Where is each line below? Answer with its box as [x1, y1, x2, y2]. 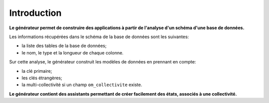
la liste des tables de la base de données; [21, 43, 107, 49]
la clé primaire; [21, 68, 52, 74]
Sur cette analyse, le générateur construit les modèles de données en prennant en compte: [9, 59, 196, 65]
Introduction [9, 7, 62, 18]
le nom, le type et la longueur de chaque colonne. [21, 50, 124, 55]
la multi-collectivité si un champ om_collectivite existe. [21, 82, 142, 88]
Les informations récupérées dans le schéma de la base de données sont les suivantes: [9, 34, 189, 40]
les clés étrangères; [21, 75, 62, 81]
